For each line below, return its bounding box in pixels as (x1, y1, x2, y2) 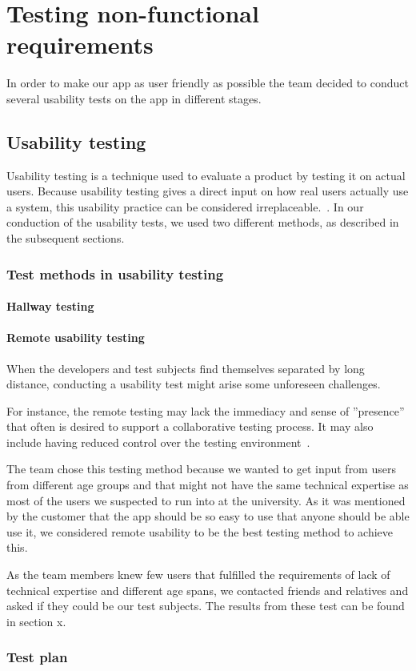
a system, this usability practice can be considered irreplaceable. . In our (6, 198, 364, 215)
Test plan (6, 647, 68, 667)
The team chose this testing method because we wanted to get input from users (6, 460, 396, 477)
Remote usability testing (6, 329, 145, 346)
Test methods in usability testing (6, 263, 224, 283)
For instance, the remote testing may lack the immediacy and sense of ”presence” (6, 402, 405, 419)
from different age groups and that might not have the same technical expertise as (6, 476, 409, 493)
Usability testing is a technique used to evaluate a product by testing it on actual (6, 167, 406, 183)
